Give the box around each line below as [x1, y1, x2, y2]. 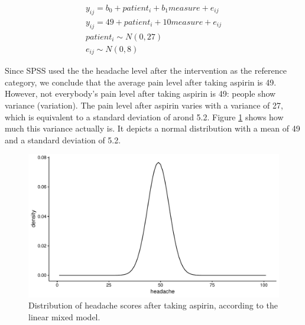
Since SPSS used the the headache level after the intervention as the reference [5, 64, 287, 77]
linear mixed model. [28, 310, 100, 323]
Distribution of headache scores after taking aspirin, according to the [28, 299, 278, 311]
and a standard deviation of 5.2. [5, 133, 121, 146]
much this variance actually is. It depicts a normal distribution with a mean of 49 [5, 122, 300, 134]
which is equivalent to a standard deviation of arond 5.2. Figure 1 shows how [5, 110, 284, 123]
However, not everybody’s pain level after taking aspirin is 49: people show [5, 87, 276, 100]
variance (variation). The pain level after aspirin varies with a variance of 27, [5, 99, 283, 111]
